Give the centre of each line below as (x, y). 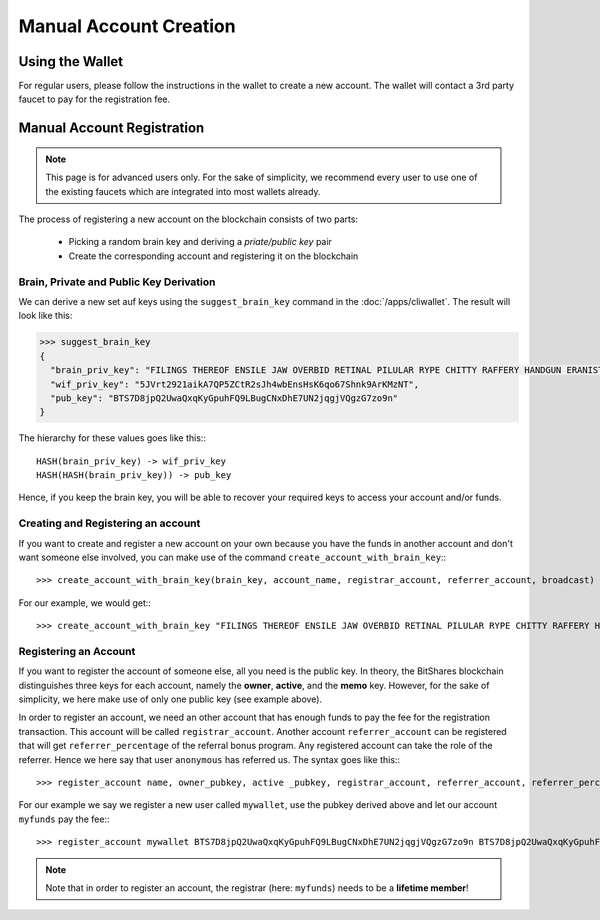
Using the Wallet (71, 61)
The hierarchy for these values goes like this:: (112, 438)
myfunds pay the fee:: (64, 819)
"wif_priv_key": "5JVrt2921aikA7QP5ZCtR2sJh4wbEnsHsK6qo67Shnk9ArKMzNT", (235, 384)
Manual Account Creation (127, 26)
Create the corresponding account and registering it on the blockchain (213, 256)
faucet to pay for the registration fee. (94, 99)
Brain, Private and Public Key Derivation (117, 282)
